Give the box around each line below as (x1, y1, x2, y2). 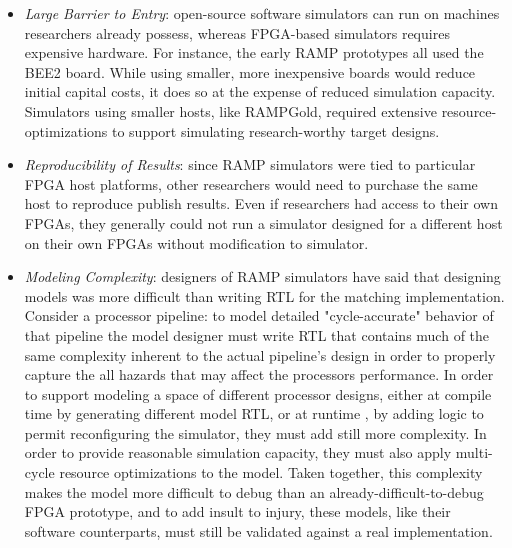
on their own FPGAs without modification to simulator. (24, 232, 369, 253)
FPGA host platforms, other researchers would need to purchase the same (24, 173, 478, 194)
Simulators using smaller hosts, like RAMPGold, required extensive (24, 100, 437, 121)
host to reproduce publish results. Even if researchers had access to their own (24, 193, 498, 214)
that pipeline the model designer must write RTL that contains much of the (24, 324, 490, 345)
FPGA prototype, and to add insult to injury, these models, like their (24, 501, 451, 522)
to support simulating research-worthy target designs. (111, 120, 440, 141)
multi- (455, 442, 493, 463)
